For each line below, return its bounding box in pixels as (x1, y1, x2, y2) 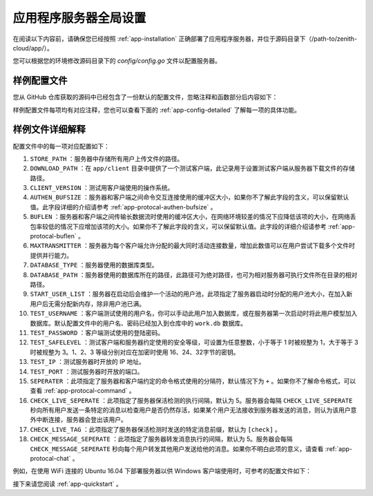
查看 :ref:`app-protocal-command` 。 (30, 387, 136, 395)
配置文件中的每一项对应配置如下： (12, 142, 110, 150)
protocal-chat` (30, 455, 71, 463)
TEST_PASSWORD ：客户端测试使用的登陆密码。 (30, 328, 164, 336)
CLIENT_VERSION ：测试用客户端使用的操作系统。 (30, 184, 174, 192)
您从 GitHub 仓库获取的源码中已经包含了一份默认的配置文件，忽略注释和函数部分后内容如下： (12, 93, 278, 102)
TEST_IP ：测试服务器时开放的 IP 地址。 (30, 358, 145, 366)
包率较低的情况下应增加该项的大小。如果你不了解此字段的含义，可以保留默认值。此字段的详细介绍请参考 (30, 222, 327, 231)
